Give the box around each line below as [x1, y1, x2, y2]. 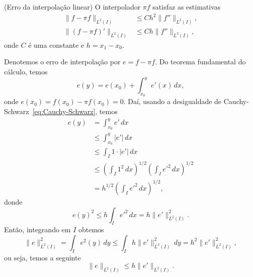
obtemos [78, 224, 104, 235]
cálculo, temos [4, 66, 48, 77]
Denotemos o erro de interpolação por [4, 56, 121, 67]
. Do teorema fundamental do [155, 56, 246, 67]
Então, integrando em [4, 224, 71, 235]
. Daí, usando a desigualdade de [123, 96, 222, 107]
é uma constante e [28, 39, 85, 50]
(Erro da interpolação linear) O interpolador [4, 2, 141, 12]
